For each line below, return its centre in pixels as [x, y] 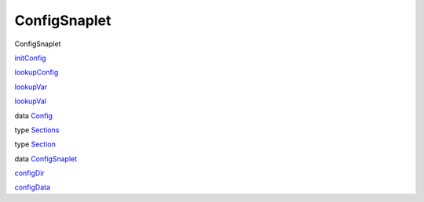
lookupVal [31, 101]
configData [33, 187]
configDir [29, 173]
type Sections [37, 130]
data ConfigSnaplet [46, 159]
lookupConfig [37, 72]
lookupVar [31, 87]
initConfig [30, 58]
